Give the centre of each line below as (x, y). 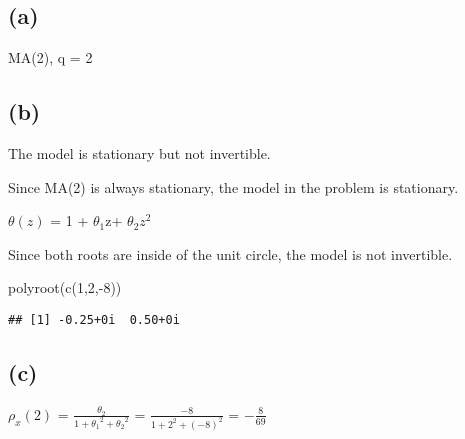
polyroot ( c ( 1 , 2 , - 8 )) (65, 287)
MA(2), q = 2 (50, 57)
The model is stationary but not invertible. (139, 153)
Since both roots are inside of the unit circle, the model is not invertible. (230, 253)
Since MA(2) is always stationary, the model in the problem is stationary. (233, 186)
